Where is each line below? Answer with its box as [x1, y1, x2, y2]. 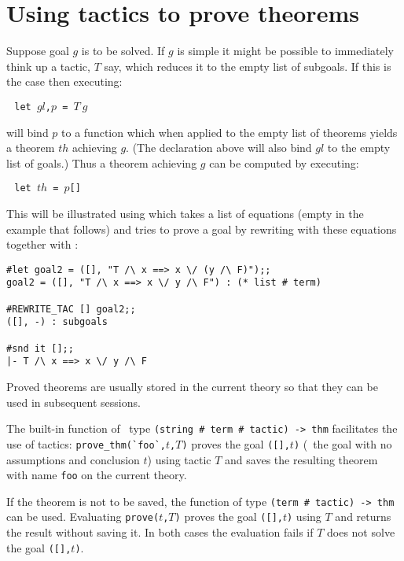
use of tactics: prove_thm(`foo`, [6, 435, 166, 452]
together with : [6, 236, 79, 253]
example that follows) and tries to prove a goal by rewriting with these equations [6, 220, 397, 237]
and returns [335, 508, 391, 525]
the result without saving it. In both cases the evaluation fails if [6, 524, 314, 541]
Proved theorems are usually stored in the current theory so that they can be [6, 378, 378, 395]
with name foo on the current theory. [6, 467, 187, 483]
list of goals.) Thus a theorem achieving [6, 154, 197, 171]
